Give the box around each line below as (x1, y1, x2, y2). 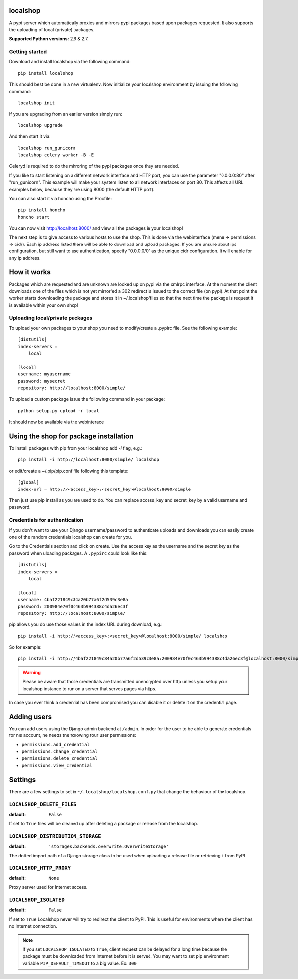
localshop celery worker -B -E (18, 152, 94, 158)
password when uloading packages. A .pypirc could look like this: (9, 550, 148, 556)
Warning (22, 669, 41, 675)
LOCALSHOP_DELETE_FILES (9, 801, 77, 808)
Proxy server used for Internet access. (9, 884, 88, 890)
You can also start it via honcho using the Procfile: (9, 195, 112, 201)
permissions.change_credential (21, 749, 98, 754)
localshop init (18, 100, 55, 106)
